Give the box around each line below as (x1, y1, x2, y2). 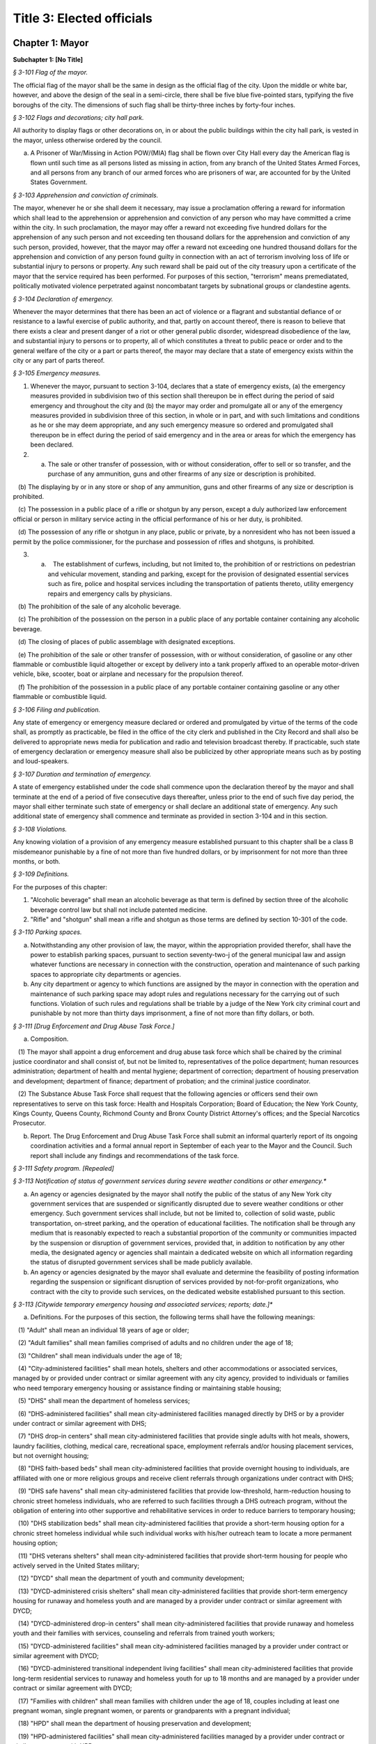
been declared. (30, 440, 74, 449)
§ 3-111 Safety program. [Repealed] (13, 1164, 114, 1172)
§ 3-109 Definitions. (13, 870, 70, 878)
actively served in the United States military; (13, 1561, 139, 1570)
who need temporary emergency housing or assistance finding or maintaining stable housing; (13, 1383, 282, 1392)
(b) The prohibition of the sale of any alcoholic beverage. (17, 602, 181, 610)
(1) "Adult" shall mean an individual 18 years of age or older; (17, 1325, 189, 1334)
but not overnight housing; (13, 1452, 89, 1460)
